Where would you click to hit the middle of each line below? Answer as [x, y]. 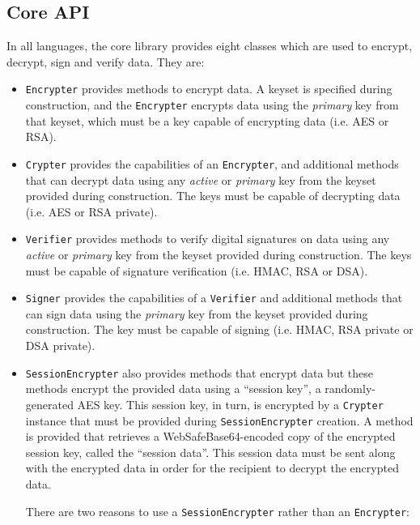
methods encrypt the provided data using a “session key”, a [173, 388]
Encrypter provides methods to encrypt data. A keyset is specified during [209, 89]
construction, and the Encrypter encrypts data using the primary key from [212, 105]
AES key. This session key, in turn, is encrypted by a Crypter [230, 404]
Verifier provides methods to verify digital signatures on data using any [208, 239]
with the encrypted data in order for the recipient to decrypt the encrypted [212, 468]
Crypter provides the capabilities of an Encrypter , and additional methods [212, 163]
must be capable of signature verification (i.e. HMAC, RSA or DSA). [197, 270]
